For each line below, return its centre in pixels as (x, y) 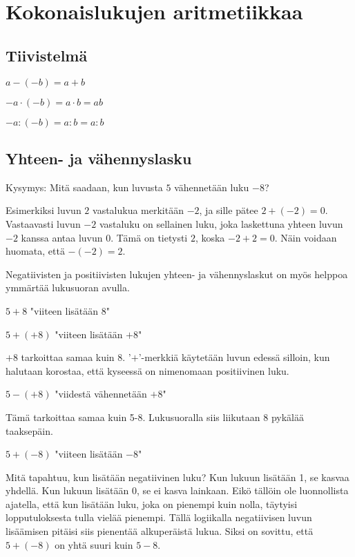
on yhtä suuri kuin (94, 544)
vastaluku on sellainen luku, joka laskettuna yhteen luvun (221, 223)
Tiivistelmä (47, 55)
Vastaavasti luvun (43, 223)
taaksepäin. (29, 430)
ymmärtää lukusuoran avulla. (68, 287)
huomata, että (35, 251)
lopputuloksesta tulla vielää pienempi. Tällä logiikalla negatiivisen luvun (159, 517)
